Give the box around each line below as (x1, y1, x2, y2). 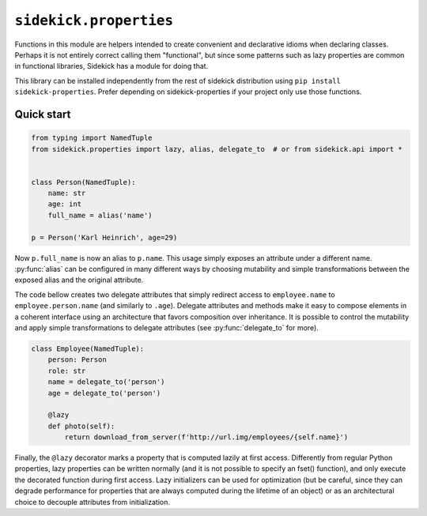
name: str (47, 189, 86, 198)
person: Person (47, 356, 107, 364)
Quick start (14, 107, 71, 121)
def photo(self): (47, 421, 115, 431)
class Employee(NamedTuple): (31, 344, 145, 353)
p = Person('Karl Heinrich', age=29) (31, 233, 178, 242)
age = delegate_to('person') (47, 388, 161, 397)
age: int (47, 200, 82, 209)
